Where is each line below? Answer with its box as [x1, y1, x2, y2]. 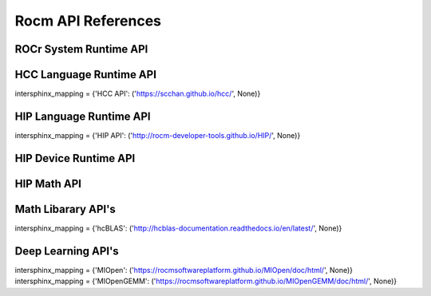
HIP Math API [14, 176, 81, 191]
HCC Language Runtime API [14, 68, 157, 81]
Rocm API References [14, 12, 162, 30]
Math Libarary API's [14, 202, 116, 215]
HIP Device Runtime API [14, 152, 136, 165]
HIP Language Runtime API [14, 109, 151, 123]
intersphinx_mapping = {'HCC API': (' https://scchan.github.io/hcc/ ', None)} [14, 89, 261, 99]
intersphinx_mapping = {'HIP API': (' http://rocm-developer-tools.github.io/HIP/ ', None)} [14, 130, 301, 140]
